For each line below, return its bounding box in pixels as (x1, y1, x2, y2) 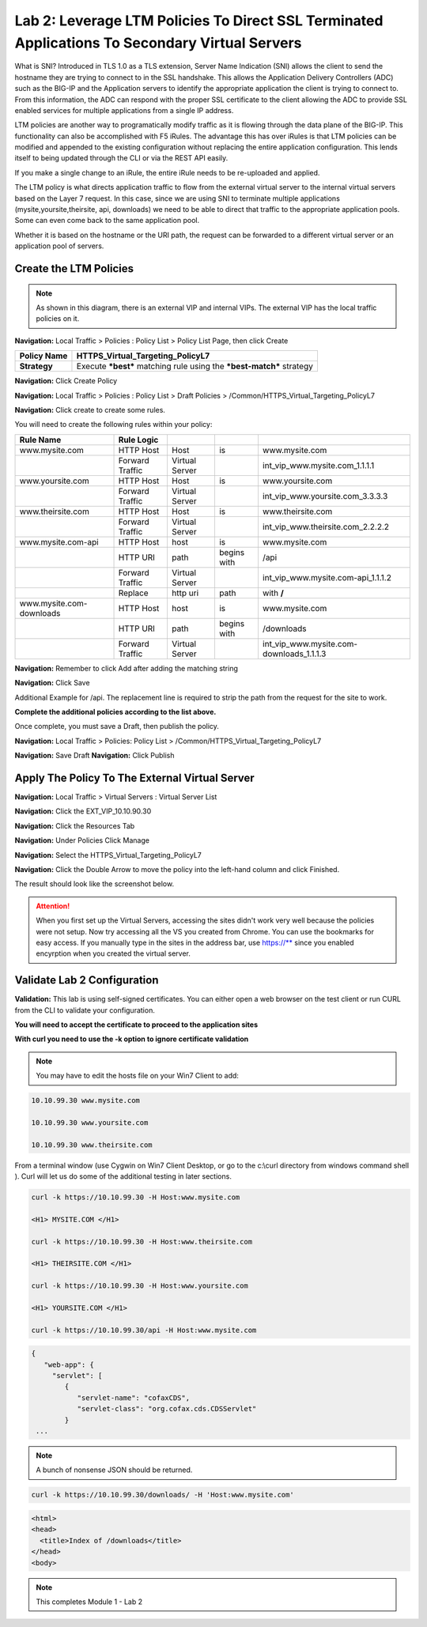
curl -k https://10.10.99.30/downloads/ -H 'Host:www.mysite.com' (31, 1490, 294, 1500)
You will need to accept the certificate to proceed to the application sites (14, 1020, 259, 1029)
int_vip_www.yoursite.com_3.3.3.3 (262, 490, 388, 501)
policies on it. (36, 314, 80, 323)
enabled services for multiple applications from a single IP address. (14, 105, 234, 115)
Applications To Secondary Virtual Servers (14, 34, 302, 51)
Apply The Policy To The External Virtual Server (14, 771, 255, 784)
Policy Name (19, 350, 68, 361)
